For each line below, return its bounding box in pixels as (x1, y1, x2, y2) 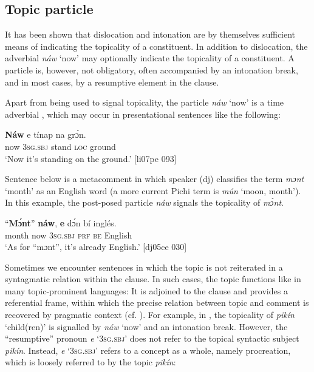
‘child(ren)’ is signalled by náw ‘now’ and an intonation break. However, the (5, 320, 288, 333)
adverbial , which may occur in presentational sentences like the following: (5, 107, 281, 120)
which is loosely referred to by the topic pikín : (5, 356, 176, 368)
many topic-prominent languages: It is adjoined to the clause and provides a (5, 284, 288, 297)
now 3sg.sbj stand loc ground (5, 140, 116, 152)
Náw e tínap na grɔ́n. (5, 128, 86, 141)
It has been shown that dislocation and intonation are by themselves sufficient (5, 28, 296, 41)
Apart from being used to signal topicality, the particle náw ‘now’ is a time (5, 96, 284, 109)
